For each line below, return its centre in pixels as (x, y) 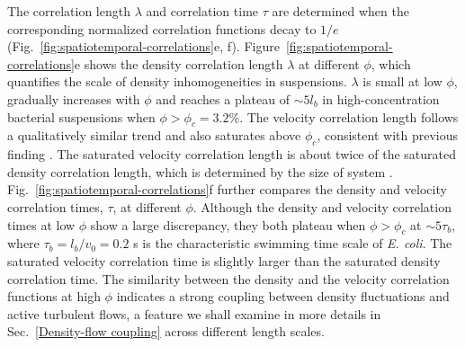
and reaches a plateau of (223, 98)
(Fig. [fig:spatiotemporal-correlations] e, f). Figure (143, 46)
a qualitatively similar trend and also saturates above (154, 135)
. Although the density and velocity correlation (322, 206)
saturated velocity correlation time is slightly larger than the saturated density (224, 260)
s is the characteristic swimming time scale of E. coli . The (293, 243)
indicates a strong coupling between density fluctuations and (283, 296)
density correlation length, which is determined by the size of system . (200, 171)
